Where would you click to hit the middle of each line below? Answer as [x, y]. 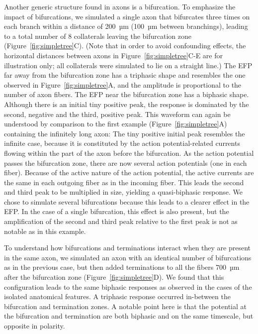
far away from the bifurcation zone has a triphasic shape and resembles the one [125, 75]
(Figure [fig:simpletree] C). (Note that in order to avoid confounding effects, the [125, 46]
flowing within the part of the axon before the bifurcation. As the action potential [129, 153]
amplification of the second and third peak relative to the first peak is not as [121, 221]
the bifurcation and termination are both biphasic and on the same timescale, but [129, 316]
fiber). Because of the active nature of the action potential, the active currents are [129, 172]
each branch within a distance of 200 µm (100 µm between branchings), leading [126, 26]
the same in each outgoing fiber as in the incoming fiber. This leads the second [124, 182]
